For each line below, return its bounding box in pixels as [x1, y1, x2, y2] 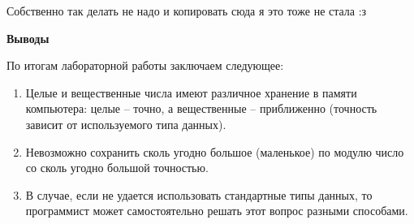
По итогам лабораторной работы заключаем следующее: [6, 57, 284, 74]
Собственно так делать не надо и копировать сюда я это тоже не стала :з [6, 2, 367, 19]
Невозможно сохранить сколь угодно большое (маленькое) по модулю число [25, 143, 404, 160]
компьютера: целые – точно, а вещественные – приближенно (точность [25, 100, 377, 117]
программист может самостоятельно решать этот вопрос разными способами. [25, 202, 408, 219]
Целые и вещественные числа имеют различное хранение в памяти [25, 84, 357, 101]
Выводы [6, 29, 50, 46]
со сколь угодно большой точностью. [25, 159, 209, 176]
